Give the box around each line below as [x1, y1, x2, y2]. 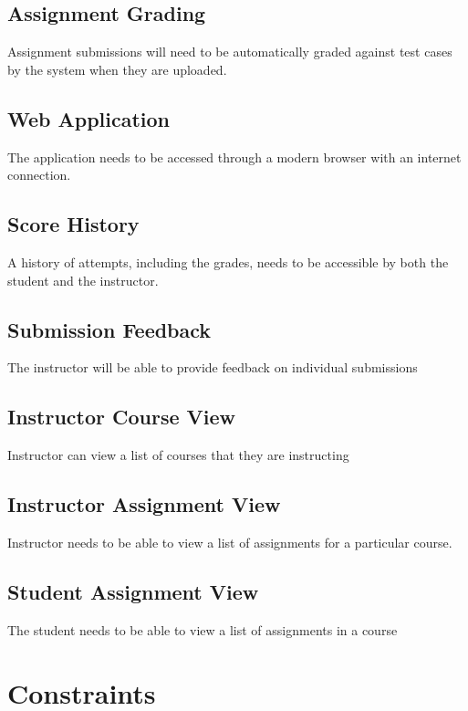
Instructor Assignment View [7, 490, 281, 518]
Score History [7, 210, 140, 238]
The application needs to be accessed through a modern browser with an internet [7, 147, 462, 166]
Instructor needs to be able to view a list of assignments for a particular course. [7, 532, 452, 551]
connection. [7, 165, 71, 184]
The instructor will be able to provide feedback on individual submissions [7, 358, 418, 377]
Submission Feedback [7, 315, 212, 343]
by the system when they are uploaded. [7, 59, 227, 78]
